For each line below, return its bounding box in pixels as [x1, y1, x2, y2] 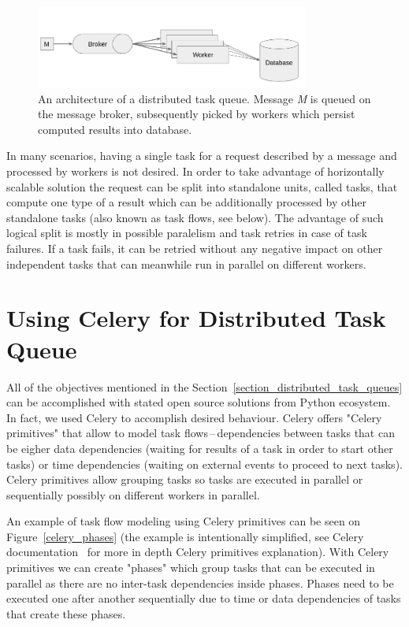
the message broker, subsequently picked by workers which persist [38, 106, 355, 122]
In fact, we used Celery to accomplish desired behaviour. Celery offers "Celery [6, 409, 382, 425]
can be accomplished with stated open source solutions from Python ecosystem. [6, 394, 391, 410]
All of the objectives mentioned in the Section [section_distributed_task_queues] [6, 378, 403, 395]
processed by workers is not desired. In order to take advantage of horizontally [6, 163, 385, 180]
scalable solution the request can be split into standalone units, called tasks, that [6, 178, 398, 195]
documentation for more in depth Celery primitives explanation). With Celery [6, 544, 389, 560]
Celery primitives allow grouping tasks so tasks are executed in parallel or [6, 471, 363, 488]
